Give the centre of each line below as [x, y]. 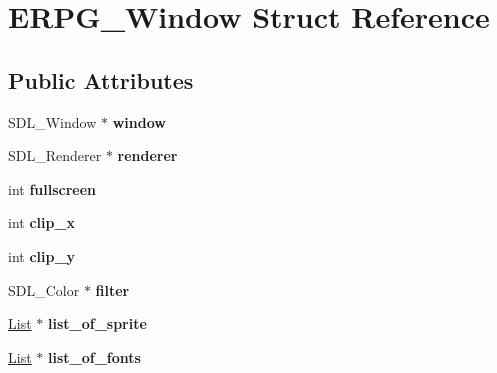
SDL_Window [52, 121]
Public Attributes [101, 79]
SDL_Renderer [55, 155]
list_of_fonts [94, 356]
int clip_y [42, 255]
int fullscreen [52, 188]
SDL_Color [44, 289]
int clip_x [42, 222]
